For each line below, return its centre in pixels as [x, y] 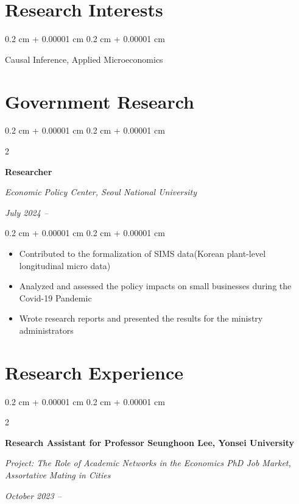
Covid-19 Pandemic [55, 297]
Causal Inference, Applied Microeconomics [84, 59]
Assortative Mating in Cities [58, 475]
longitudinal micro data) [65, 265]
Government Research [100, 101]
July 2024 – [27, 212]
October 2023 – [33, 495]
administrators [46, 330]
